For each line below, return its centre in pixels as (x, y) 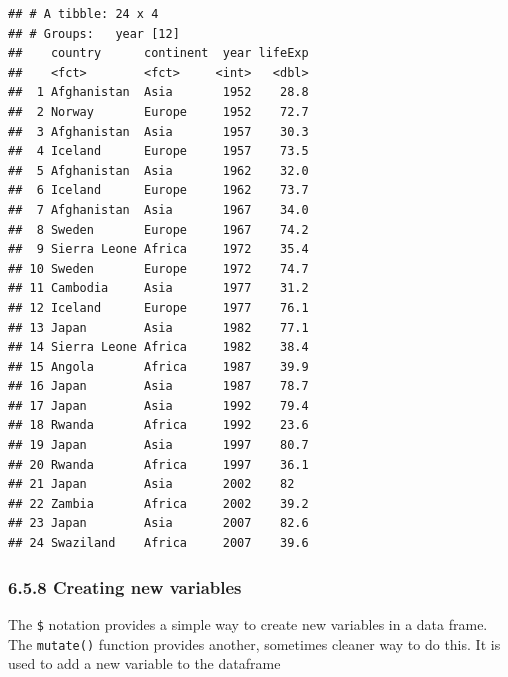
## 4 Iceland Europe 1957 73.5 (158, 151)
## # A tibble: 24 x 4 (83, 14)
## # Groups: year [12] (94, 33)
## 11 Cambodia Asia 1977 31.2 (158, 288)
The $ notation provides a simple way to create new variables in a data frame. (248, 623)
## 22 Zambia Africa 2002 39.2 (158, 503)
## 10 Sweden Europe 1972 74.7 (158, 268)
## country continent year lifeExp (158, 53)
